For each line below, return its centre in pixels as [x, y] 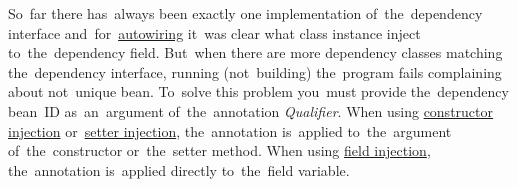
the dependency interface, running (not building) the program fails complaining [255, 71]
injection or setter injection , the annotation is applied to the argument [230, 130]
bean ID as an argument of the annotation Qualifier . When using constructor [251, 110]
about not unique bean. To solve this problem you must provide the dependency [258, 91]
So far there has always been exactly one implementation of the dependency [245, 13]
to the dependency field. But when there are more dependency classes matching [255, 52]
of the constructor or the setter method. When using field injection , [219, 150]
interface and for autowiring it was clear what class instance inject [214, 32]
